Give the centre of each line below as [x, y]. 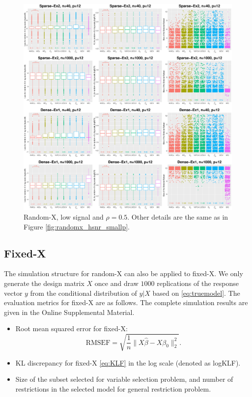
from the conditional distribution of [84, 293]
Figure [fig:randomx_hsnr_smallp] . [77, 226]
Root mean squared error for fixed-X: [71, 328]
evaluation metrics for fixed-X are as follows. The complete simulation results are [126, 302]
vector [13, 293]
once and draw [116, 283]
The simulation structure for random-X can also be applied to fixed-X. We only [124, 273]
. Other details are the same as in [178, 217]
